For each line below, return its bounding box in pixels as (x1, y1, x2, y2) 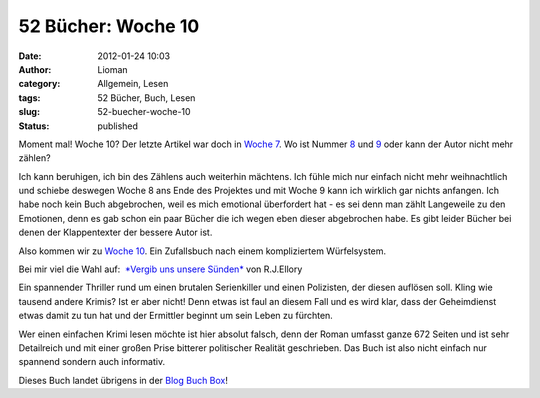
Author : (18, 63, 52, 75)
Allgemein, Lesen (97, 78, 169, 90)
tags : (18, 91, 41, 104)
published (97, 120, 139, 132)
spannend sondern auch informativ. (18, 356, 165, 368)
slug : (18, 106, 40, 118)
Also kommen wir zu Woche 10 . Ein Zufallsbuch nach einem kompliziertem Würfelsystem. (18, 245, 387, 257)
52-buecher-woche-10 (97, 106, 191, 118)
